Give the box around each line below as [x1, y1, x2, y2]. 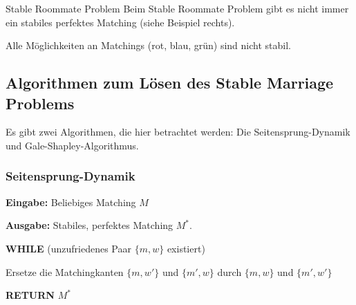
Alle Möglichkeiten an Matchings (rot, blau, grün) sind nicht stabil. [6, 38, 291, 53]
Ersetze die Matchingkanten [6, 264, 124, 279]
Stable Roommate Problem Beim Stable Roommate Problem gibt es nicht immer [6, 1, 349, 15]
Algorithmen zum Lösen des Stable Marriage [6, 72, 334, 93]
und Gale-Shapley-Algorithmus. [6, 138, 139, 152]
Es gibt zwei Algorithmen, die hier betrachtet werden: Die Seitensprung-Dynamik [6, 124, 350, 139]
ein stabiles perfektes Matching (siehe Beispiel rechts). [6, 15, 235, 29]
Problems [6, 92, 75, 113]
